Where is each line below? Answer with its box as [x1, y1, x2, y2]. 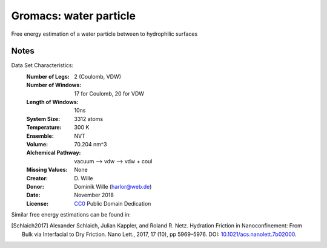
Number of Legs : [26, 73, 70, 80]
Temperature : [26, 124, 62, 131]
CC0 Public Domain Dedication [74, 200, 151, 207]
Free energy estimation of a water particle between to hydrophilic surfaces [11, 30, 198, 38]
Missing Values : [26, 166, 68, 174]
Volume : [26, 140, 48, 148]
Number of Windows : [26, 82, 82, 89]
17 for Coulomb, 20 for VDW [74, 90, 145, 97]
